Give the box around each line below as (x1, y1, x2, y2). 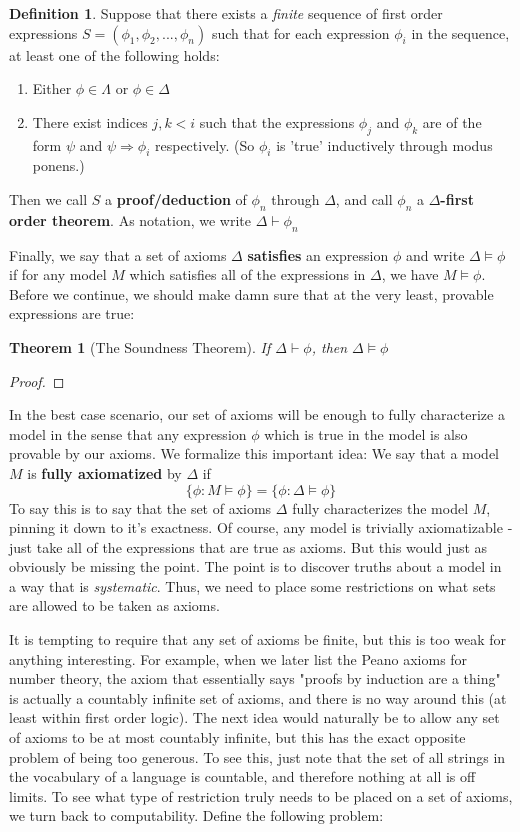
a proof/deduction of (105, 188, 247, 209)
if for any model (9, 264, 107, 285)
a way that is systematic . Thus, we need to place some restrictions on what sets (9, 575, 496, 596)
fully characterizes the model (292, 497, 469, 518)
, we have (381, 264, 439, 285)
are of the (422, 111, 482, 132)
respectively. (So (154, 134, 255, 155)
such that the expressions (199, 111, 355, 132)
